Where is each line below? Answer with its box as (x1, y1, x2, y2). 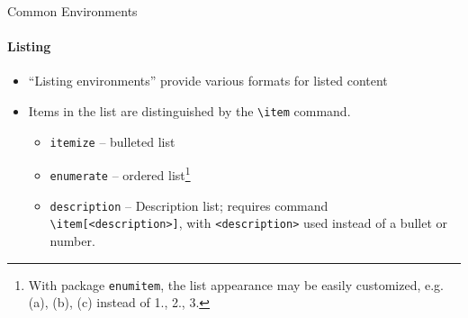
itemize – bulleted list (49, 132, 175, 150)
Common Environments (7, 2, 138, 20)
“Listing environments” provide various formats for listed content (28, 71, 388, 90)
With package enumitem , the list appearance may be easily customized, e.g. (28, 275, 444, 294)
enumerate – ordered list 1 (49, 163, 191, 184)
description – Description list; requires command (49, 195, 328, 214)
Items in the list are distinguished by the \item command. (28, 101, 351, 120)
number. (49, 231, 95, 250)
